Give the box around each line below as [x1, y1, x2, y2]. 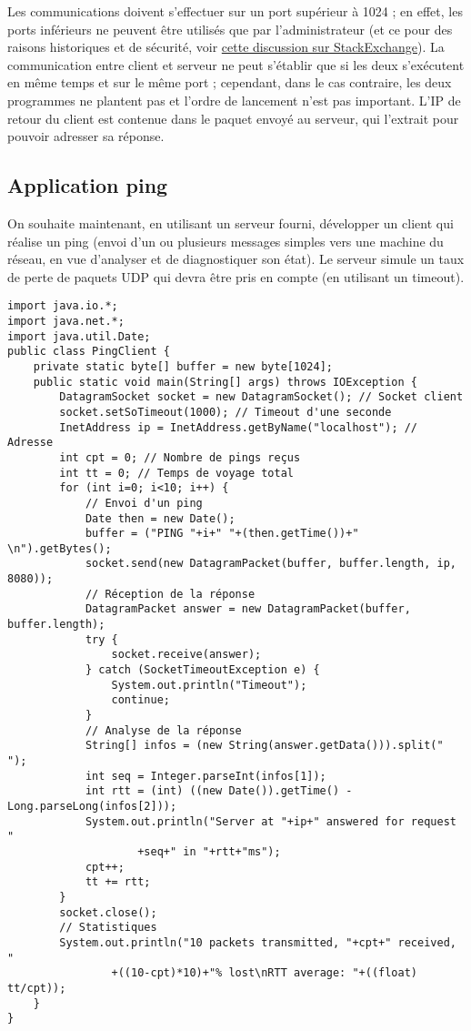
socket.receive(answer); [111, 648, 262, 662]
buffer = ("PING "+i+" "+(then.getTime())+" [85, 527, 359, 541]
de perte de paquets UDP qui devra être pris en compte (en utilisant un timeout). [7, 267, 465, 286]
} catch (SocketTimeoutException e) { [85, 663, 320, 677]
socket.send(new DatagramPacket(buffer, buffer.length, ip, [85, 557, 456, 571]
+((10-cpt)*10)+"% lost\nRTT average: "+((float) [111, 966, 418, 980]
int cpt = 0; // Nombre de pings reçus [59, 450, 301, 464]
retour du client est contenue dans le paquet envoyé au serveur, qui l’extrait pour [7, 108, 459, 127]
